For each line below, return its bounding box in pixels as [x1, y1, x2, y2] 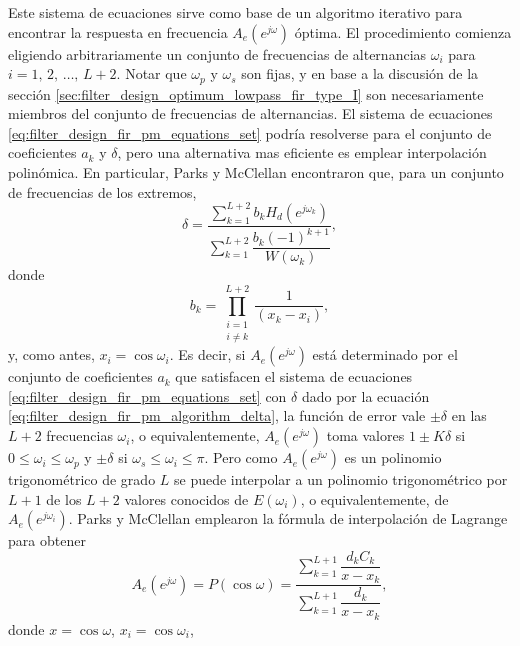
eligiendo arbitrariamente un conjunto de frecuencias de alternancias [8, 43, 427, 64]
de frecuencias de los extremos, [8, 181, 197, 202]
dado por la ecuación [301, 385, 430, 406]
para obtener [8, 530, 86, 551]
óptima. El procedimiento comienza [294, 21, 512, 42]
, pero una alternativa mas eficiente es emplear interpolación [117, 142, 487, 163]
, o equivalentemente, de [300, 488, 449, 509]
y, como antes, [8, 344, 95, 365]
